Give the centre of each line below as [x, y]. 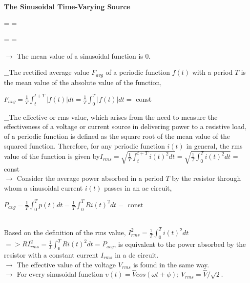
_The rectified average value [47, 72]
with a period [212, 72]
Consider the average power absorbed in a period [90, 178]
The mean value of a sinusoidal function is [80, 55]
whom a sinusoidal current [43, 187]
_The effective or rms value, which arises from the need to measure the [111, 117]
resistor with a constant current [51, 254]
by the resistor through [207, 178]
